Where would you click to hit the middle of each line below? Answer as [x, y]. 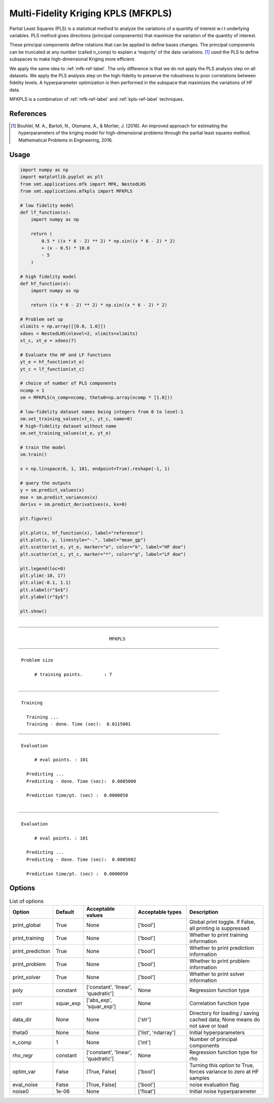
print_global [26, 925]
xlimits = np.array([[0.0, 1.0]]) [63, 326]
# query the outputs [45, 483]
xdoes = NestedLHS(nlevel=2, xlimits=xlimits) [79, 333]
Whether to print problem [220, 961]
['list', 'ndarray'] [157, 1032]
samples [200, 1078]
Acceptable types [160, 912]
